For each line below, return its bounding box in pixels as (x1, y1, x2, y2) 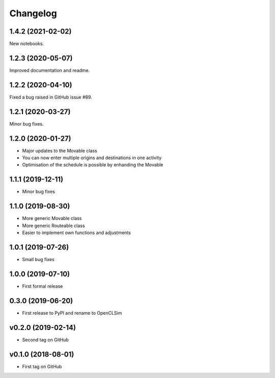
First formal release (22, 283, 63, 289)
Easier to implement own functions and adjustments (22, 230, 131, 236)
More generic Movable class (22, 215, 82, 221)
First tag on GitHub (22, 363, 62, 369)
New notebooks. (9, 41, 44, 47)
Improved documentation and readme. (9, 67, 90, 73)
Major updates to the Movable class (22, 147, 97, 154)
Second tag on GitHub (22, 337, 69, 343)
